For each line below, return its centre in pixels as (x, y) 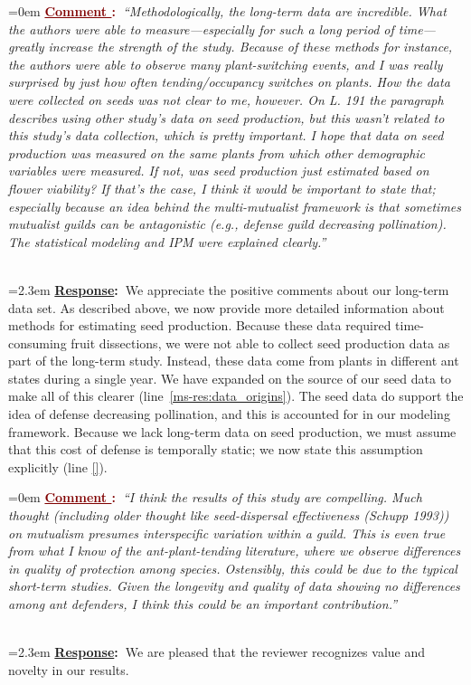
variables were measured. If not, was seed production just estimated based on (219, 171)
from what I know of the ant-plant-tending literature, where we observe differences (235, 551)
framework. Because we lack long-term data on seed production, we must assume (232, 431)
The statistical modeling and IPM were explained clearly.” (167, 241)
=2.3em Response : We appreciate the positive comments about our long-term (229, 289)
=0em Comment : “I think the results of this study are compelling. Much (215, 497)
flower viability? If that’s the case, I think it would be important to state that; (222, 188)
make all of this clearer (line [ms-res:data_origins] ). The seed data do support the (236, 396)
